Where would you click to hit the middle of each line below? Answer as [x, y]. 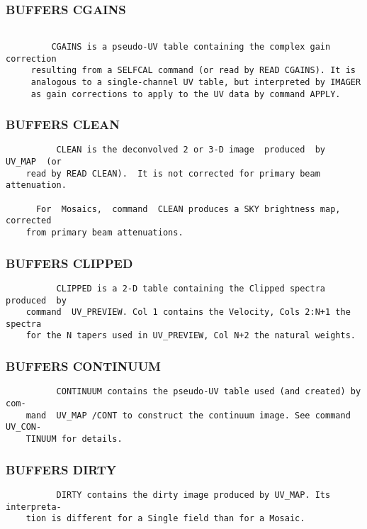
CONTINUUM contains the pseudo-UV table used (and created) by [209, 392]
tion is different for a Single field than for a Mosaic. [165, 519]
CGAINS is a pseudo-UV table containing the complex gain [191, 46]
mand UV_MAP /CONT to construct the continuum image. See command [188, 415]
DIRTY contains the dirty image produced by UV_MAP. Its [193, 495]
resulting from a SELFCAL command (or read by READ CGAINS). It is [193, 71]
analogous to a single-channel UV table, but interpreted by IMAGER [196, 82]
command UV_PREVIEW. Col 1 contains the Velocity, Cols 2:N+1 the [188, 312]
